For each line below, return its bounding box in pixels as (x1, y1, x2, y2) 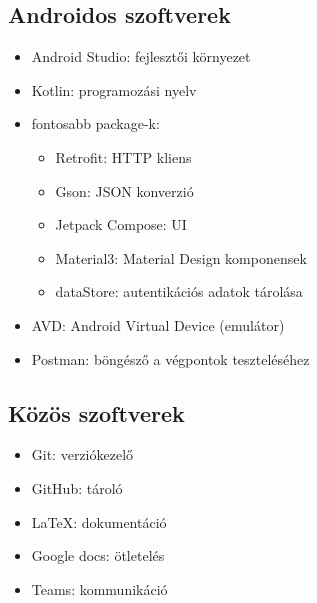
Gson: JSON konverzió (55, 180, 194, 201)
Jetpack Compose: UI (55, 214, 187, 235)
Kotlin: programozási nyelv (31, 79, 197, 100)
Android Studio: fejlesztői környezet (31, 46, 251, 67)
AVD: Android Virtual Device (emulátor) (31, 314, 285, 335)
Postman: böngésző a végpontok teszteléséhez (31, 348, 310, 369)
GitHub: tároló (31, 477, 123, 498)
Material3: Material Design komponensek (55, 247, 307, 268)
